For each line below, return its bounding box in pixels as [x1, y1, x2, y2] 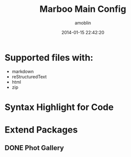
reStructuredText [11, 73, 47, 80]
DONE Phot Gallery [4, 144, 64, 152]
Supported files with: [4, 52, 94, 63]
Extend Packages [4, 124, 78, 136]
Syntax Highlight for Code [4, 102, 114, 112]
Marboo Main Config [39, 3, 127, 15]
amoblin [74, 20, 91, 26]
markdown [11, 68, 34, 74]
